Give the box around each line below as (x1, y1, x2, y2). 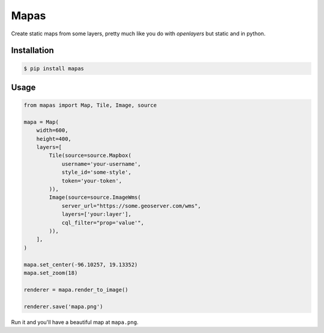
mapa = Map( (23, 119, 59, 125)
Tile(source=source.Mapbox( (49, 152, 132, 159)
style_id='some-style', (61, 169, 132, 176)
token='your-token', (61, 177, 122, 184)
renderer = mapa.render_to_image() (23, 286, 128, 293)
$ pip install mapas (23, 65, 84, 72)
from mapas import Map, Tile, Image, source (23, 102, 157, 109)
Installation (11, 46, 54, 56)
